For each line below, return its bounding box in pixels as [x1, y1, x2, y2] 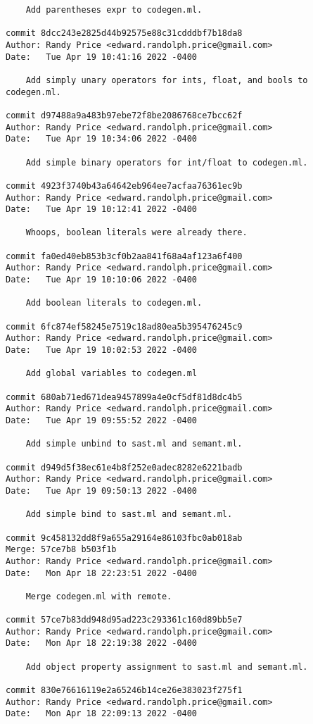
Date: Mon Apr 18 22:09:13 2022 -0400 [6, 709, 198, 719]
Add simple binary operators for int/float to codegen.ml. [25, 157, 308, 168]
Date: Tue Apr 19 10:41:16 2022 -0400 [6, 51, 198, 62]
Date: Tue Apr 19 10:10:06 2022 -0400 [6, 275, 198, 285]
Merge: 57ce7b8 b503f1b [6, 544, 117, 555]
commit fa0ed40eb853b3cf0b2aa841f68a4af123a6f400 [6, 251, 243, 261]
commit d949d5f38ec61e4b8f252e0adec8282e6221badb [6, 462, 243, 473]
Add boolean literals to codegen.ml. [25, 298, 203, 308]
